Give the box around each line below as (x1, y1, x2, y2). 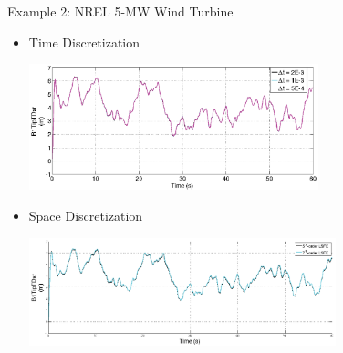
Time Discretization (28, 32, 140, 51)
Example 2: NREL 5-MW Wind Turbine (7, 2, 234, 20)
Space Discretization (28, 206, 143, 225)
